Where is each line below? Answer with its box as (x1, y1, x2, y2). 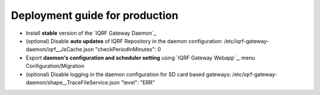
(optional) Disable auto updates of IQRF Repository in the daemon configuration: (25, 37, 223, 44)
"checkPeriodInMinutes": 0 (95, 46, 161, 53)
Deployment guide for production (11, 9, 179, 22)
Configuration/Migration (25, 63, 85, 70)
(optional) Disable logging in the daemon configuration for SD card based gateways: (25, 71, 231, 78)
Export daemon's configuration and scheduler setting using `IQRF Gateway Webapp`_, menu (25, 54, 255, 61)
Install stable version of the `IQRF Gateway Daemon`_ (25, 30, 156, 37)
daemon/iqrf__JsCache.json (25, 46, 94, 53)
